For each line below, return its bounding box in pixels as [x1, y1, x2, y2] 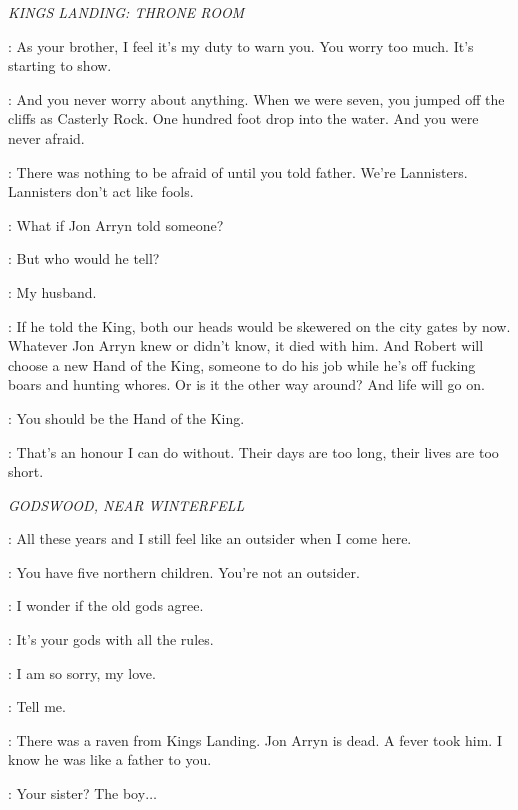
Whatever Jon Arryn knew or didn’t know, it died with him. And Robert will [8, 335, 484, 356]
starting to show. [8, 55, 112, 76]
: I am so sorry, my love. [8, 662, 156, 683]
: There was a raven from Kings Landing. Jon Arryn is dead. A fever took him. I [8, 729, 502, 750]
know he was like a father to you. [8, 749, 212, 770]
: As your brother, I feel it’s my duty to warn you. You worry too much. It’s [8, 35, 474, 56]
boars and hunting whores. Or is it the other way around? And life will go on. [8, 374, 485, 395]
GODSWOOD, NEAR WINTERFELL [8, 494, 245, 515]
